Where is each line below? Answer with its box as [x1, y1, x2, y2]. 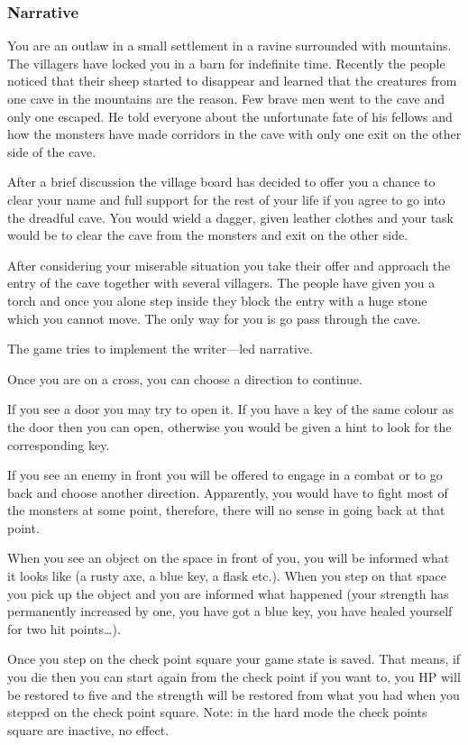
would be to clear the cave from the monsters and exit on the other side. [7, 225, 408, 244]
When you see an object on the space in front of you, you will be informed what [7, 548, 450, 567]
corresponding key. [7, 435, 110, 454]
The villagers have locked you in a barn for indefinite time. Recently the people [7, 53, 445, 72]
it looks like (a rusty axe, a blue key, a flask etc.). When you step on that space [7, 566, 446, 585]
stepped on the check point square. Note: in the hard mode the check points [7, 703, 427, 722]
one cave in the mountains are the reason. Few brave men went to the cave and [7, 89, 445, 107]
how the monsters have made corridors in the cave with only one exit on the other [7, 124, 462, 143]
